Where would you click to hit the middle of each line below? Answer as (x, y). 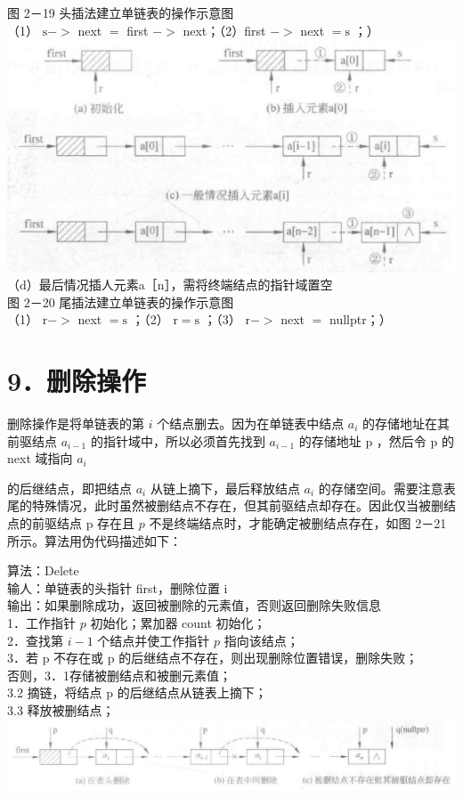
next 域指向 (40, 458)
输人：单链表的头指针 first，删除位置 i (118, 587)
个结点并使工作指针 (154, 640)
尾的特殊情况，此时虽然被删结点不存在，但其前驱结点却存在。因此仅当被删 (225, 505)
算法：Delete (43, 570)
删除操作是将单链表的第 (76, 423)
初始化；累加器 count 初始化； (178, 622)
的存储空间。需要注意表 (387, 488)
